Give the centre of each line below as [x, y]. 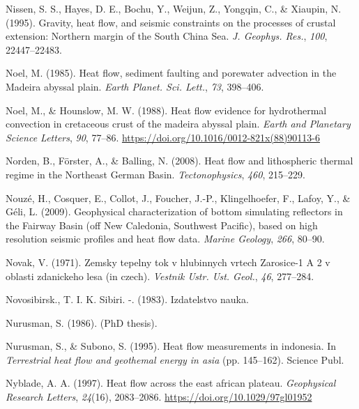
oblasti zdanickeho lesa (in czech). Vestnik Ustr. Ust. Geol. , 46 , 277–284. [160, 276]
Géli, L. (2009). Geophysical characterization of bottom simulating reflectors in [174, 211]
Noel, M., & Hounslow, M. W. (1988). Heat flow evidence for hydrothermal [166, 110]
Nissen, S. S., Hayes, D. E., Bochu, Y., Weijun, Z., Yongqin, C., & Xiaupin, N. [174, 8]
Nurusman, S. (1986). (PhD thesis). [82, 322]
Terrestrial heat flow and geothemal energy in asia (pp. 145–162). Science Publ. [175, 359]
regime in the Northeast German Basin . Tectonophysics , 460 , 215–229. [155, 174]
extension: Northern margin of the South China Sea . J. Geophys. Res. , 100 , [167, 36]
